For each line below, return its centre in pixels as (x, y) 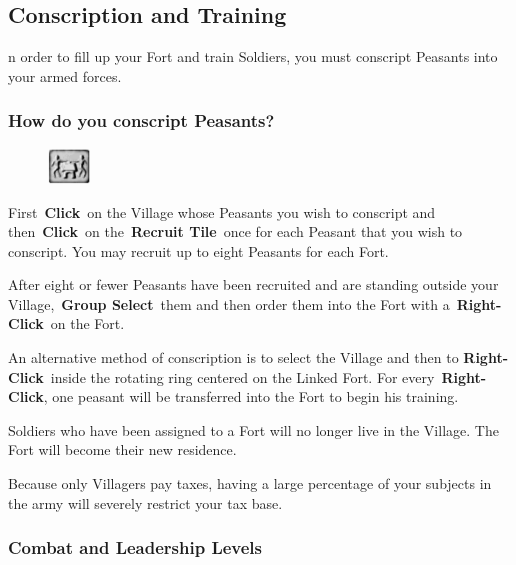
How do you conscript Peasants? (141, 120)
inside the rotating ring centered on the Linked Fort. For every (242, 376)
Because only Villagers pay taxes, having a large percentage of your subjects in (250, 483)
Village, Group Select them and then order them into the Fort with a (229, 303)
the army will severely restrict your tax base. (145, 502)
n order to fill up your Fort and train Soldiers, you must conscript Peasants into (253, 56)
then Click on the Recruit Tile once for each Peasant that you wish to (235, 231)
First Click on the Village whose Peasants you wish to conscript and (222, 211)
